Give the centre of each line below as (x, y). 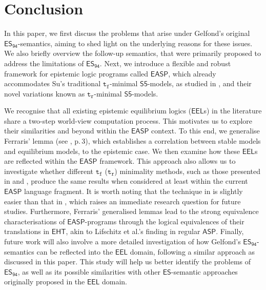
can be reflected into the (75, 251)
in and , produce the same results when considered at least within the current (126, 181)
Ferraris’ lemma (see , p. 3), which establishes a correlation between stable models (132, 141)
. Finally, (230, 231)
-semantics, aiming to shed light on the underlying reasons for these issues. (135, 43)
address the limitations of (44, 63)
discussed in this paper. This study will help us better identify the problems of (128, 262)
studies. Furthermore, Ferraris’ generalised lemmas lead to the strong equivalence (131, 211)
